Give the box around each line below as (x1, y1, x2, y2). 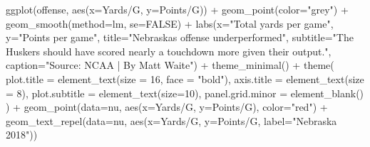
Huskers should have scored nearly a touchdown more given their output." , (6, 43, 332, 58)
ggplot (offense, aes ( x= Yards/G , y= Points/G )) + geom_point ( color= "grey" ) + (6, 2, 349, 16)
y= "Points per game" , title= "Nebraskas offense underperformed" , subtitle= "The (6, 30, 354, 45)
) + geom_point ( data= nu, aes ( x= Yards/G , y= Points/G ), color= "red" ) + (6, 99, 328, 114)
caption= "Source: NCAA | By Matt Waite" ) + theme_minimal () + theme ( (6, 58, 334, 72)
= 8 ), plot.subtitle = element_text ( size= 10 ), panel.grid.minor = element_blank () (6, 85, 364, 100)
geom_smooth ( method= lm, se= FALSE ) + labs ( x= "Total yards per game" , (6, 16, 334, 31)
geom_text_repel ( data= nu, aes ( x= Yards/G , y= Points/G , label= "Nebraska (6, 113, 337, 128)
